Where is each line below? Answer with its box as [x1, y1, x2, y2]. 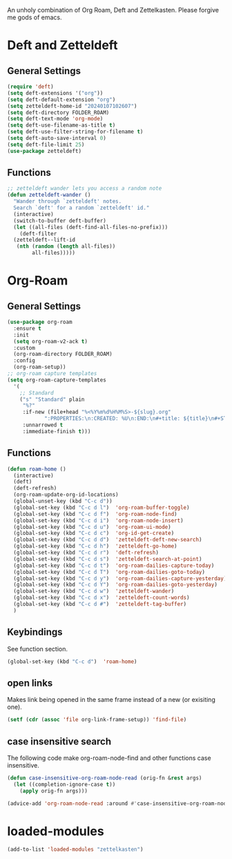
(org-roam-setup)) [13, 363, 67, 371]
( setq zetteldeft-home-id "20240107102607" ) [7, 102, 137, 109]
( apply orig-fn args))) [19, 787, 88, 795]
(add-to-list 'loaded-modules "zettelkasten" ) [7, 846, 144, 853]
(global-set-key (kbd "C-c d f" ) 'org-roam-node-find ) [13, 510, 177, 518]
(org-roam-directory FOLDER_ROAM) [13, 351, 113, 358]
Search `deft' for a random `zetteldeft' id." [13, 204, 150, 212]
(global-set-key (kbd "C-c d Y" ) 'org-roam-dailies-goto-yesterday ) [13, 581, 217, 588]
